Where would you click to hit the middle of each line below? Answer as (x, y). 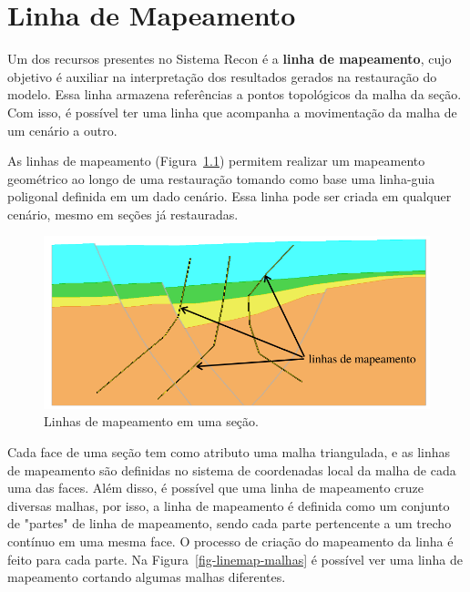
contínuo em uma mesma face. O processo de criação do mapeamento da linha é (230, 541)
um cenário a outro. (62, 130)
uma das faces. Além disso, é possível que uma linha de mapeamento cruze (215, 488)
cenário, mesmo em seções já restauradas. (123, 214)
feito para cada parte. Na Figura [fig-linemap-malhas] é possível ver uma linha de (235, 559)
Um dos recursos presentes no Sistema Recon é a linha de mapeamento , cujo (230, 59)
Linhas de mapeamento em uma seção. (151, 421)
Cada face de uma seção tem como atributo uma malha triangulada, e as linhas (229, 452)
